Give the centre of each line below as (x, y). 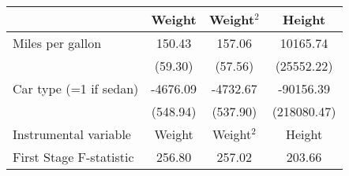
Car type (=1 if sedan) (76, 88)
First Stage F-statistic (73, 157)
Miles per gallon (57, 43)
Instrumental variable (72, 134)
